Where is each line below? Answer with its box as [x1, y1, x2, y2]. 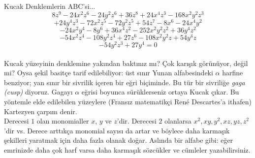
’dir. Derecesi [117, 116, 157, 126]
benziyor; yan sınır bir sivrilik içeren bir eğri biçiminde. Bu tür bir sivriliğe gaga [4, 77, 245, 87]
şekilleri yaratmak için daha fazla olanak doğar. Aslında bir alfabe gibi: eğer [4, 135, 233, 145]
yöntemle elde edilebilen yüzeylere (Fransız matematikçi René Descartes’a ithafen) [4, 96, 252, 106]
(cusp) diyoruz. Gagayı [4, 87, 73, 97]
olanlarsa [164, 116, 191, 126]
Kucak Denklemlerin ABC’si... [4, 1, 96, 11]
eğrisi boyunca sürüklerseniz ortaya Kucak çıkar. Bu [81, 87, 239, 97]
